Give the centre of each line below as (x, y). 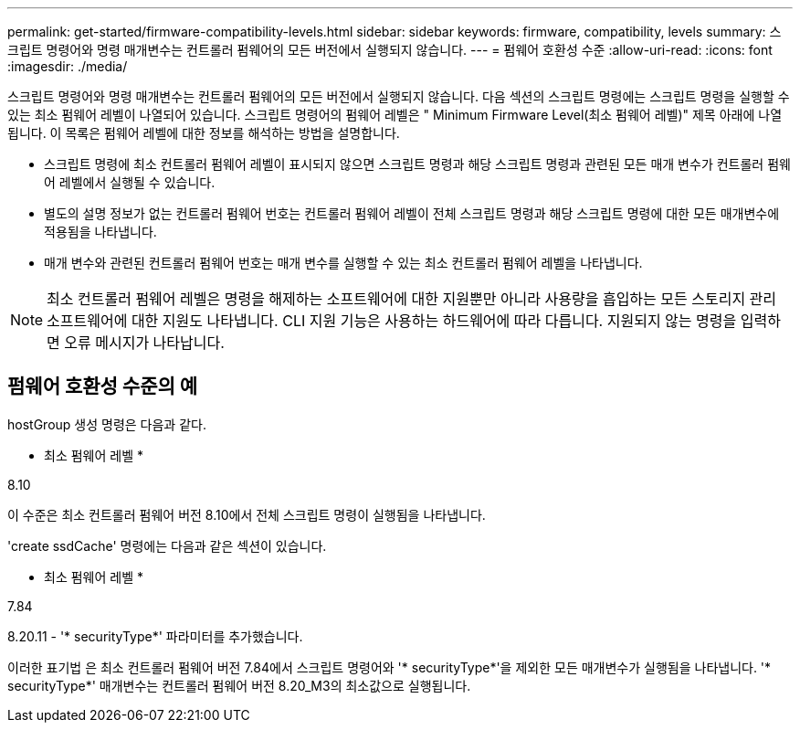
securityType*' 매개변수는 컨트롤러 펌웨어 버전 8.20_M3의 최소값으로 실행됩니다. (239, 685)
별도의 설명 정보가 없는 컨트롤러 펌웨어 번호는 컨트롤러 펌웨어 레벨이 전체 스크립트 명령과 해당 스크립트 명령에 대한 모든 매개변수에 (412, 213)
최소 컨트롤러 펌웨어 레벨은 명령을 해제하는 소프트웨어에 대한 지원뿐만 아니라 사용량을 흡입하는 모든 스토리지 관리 (412, 299)
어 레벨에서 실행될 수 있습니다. (130, 182)
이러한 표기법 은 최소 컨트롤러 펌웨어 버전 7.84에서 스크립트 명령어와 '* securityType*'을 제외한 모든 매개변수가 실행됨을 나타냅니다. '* (389, 667)
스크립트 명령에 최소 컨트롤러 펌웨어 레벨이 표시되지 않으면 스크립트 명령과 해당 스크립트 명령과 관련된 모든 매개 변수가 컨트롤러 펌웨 (417, 164)
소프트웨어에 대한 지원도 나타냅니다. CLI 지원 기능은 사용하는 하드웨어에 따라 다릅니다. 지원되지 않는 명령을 (392, 321)
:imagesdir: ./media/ (68, 66)
